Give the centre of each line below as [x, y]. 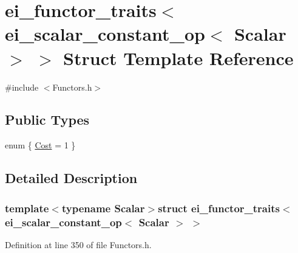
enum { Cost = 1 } [40, 145]
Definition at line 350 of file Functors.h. [78, 244]
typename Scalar [103, 208]
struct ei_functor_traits [219, 208]
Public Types [47, 120]
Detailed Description [71, 178]
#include [22, 87]
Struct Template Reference [178, 57]
